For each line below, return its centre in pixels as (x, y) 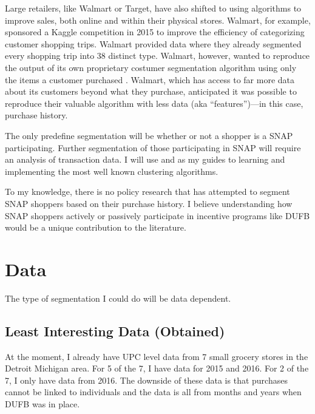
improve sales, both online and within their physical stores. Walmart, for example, (158, 20)
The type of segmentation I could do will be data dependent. (118, 298)
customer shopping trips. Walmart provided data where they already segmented (153, 43)
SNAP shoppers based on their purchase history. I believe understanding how (149, 203)
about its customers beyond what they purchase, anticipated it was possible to (151, 91)
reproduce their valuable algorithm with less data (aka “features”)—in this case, (154, 103)
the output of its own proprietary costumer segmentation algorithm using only (151, 67)
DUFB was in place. (42, 403)
